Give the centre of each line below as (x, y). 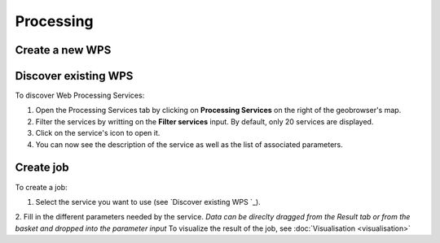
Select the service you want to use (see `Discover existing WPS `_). (148, 202)
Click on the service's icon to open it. (98, 133)
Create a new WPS (63, 50)
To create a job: (42, 187)
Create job (42, 168)
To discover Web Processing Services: (80, 95)
